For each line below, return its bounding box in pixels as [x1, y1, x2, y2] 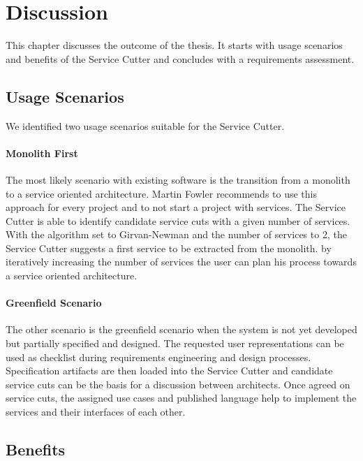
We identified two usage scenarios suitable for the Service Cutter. [6, 118, 285, 133]
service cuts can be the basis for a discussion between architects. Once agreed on [6, 376, 350, 391]
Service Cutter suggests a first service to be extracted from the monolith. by [6, 240, 332, 255]
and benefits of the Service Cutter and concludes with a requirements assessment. [6, 51, 355, 66]
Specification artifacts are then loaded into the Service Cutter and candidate [6, 363, 333, 378]
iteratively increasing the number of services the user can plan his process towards [6, 254, 357, 269]
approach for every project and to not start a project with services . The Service [6, 200, 346, 214]
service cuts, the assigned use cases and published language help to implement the [6, 390, 357, 405]
